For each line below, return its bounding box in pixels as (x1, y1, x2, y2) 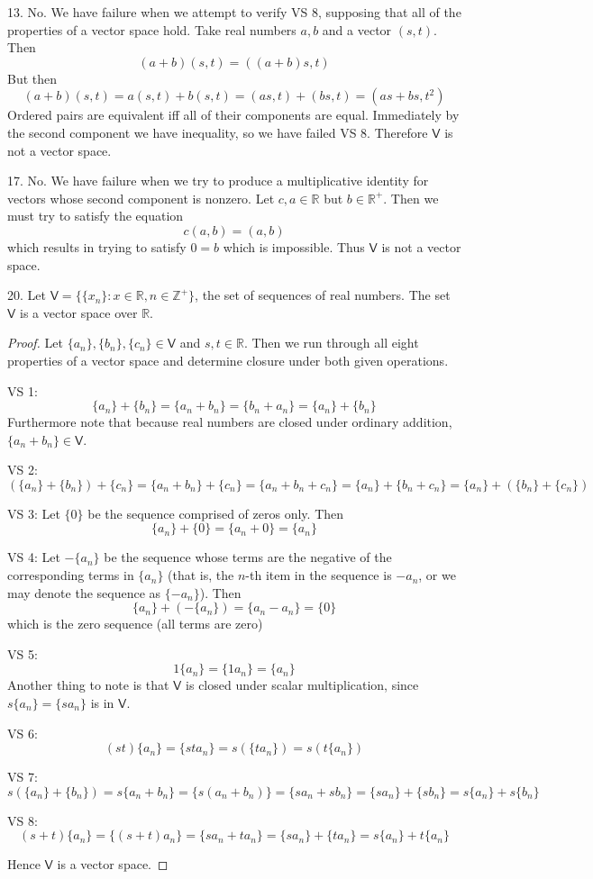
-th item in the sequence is (245, 566, 392, 584)
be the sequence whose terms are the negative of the (104, 548, 392, 566)
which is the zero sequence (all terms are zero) (7, 614, 263, 633)
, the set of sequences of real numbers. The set (195, 285, 451, 304)
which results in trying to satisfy (7, 237, 187, 256)
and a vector (322, 20, 392, 39)
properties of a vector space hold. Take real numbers (7, 20, 296, 39)
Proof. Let (7, 333, 63, 352)
